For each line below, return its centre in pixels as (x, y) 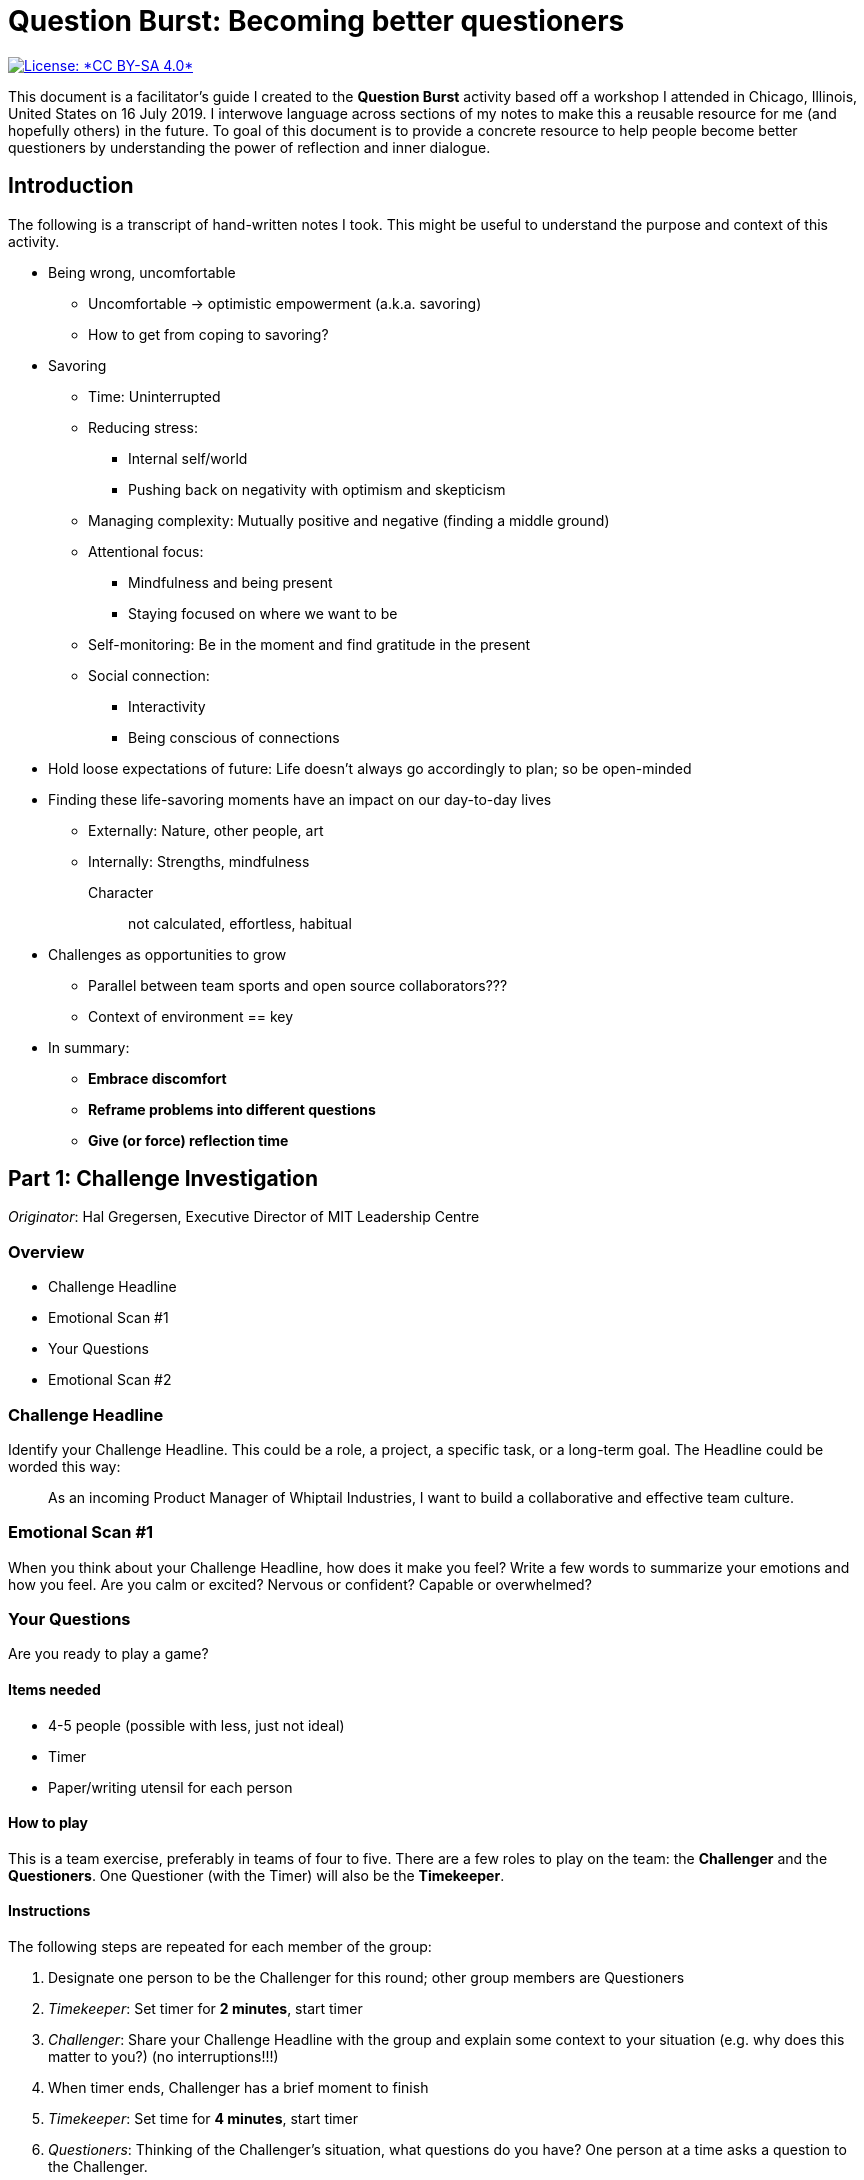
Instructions (49, 1911)
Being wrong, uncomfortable (142, 272)
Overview (46, 1251)
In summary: (89, 1047)
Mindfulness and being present (230, 582)
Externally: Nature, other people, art (206, 830)
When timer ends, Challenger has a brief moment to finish (238, 2088)
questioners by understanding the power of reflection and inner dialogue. (249, 147)
